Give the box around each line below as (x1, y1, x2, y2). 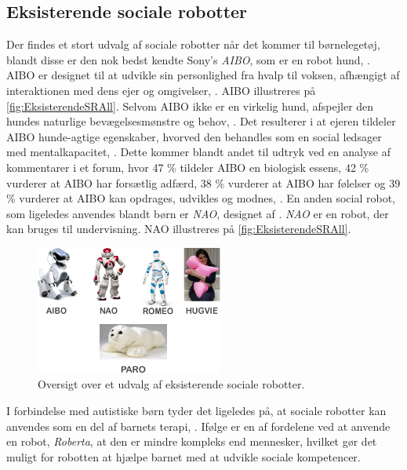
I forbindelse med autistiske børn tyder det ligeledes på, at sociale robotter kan (6, 402, 387, 418)
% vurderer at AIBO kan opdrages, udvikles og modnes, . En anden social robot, (6, 190, 395, 206)
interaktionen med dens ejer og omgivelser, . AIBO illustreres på (6, 82, 316, 98)
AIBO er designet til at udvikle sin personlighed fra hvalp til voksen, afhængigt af (6, 67, 400, 83)
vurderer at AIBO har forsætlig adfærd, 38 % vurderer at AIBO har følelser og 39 (6, 174, 401, 191)
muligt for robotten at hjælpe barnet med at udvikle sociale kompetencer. (6, 448, 361, 465)
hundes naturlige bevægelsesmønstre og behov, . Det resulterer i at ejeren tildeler (6, 113, 396, 129)
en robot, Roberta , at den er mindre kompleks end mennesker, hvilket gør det (6, 433, 377, 450)
